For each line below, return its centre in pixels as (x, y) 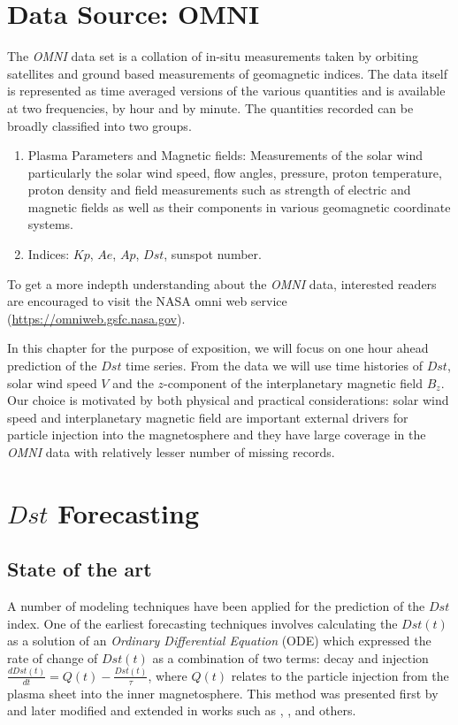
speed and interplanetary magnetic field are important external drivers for (208, 417)
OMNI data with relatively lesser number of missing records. (171, 452)
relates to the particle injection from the (340, 675)
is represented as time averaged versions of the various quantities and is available (226, 91)
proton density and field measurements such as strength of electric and (219, 190)
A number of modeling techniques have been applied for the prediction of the (216, 606)
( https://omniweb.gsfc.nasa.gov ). (96, 318)
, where (168, 675)
